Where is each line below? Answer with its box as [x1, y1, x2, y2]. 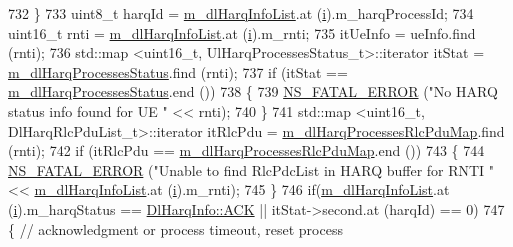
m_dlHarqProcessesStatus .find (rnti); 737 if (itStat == [8, 61, 348, 82]
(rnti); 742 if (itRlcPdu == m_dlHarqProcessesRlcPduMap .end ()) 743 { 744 [8, 140, 485, 161]
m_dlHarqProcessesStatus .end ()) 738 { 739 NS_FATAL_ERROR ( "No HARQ [8, 81, 498, 102]
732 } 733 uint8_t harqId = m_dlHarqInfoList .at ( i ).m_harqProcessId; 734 [8, 3, 474, 23]
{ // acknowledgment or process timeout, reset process [8, 218, 343, 239]
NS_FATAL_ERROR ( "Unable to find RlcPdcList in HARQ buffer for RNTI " [8, 159, 495, 180]
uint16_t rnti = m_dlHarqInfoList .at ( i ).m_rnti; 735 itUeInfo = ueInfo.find [8, 22, 476, 43]
